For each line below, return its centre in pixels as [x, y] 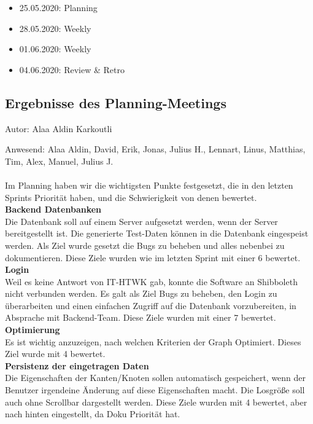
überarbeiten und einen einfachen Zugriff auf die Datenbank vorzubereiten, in [151, 305]
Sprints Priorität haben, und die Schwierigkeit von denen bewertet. [131, 197]
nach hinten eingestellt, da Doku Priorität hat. [93, 414]
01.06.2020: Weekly [55, 49]
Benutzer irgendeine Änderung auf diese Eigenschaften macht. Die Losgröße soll [155, 390]
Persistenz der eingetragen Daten [77, 365]
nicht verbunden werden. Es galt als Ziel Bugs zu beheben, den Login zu [141, 293]
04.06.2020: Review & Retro [72, 69]
